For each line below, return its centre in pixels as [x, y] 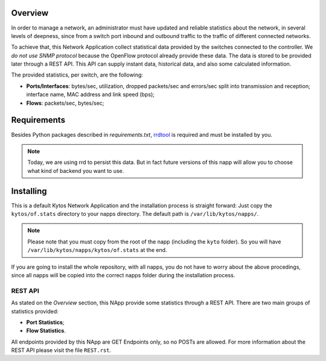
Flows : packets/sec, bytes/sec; [65, 103]
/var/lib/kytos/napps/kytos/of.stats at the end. [97, 250]
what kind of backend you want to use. [76, 171]
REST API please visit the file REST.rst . [61, 350]
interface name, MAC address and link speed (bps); [91, 95]
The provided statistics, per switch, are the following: [77, 75]
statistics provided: [35, 311]
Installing [29, 191]
